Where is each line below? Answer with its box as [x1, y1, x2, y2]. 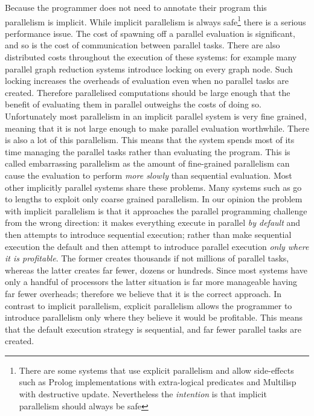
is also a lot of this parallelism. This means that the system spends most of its [5, 133, 295, 146]
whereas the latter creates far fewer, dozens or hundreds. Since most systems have [5, 263, 307, 276]
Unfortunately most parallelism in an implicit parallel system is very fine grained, [5, 110, 307, 122]
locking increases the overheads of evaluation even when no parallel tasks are [5, 74, 289, 87]
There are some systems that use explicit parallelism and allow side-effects [19, 363, 294, 376]
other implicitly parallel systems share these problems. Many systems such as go [5, 181, 302, 193]
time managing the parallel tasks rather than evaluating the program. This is [5, 145, 290, 158]
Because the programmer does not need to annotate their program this [5, 1, 267, 13]
